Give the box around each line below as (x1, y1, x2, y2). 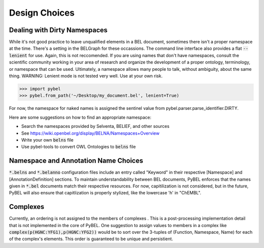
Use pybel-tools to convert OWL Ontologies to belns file (21, 144, 136, 150)
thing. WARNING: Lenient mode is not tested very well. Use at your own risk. (9, 73, 163, 79)
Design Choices (9, 7, 75, 18)
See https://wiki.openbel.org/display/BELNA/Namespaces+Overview (21, 130, 160, 136)
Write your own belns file (21, 137, 74, 143)
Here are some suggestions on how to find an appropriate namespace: (9, 114, 152, 120)
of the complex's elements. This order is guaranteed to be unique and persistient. (9, 236, 174, 242)
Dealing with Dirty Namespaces (9, 26, 108, 34)
